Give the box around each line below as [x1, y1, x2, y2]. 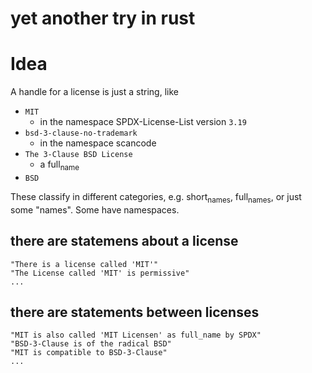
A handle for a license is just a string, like [10, 86, 179, 98]
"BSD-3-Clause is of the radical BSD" [10, 339, 172, 349]
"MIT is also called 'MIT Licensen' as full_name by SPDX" [10, 330, 262, 341]
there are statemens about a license [10, 233, 239, 250]
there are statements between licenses [10, 303, 260, 321]
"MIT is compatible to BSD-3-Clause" [10, 348, 168, 358]
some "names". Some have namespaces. [10, 203, 180, 216]
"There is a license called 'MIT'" [10, 259, 159, 269]
